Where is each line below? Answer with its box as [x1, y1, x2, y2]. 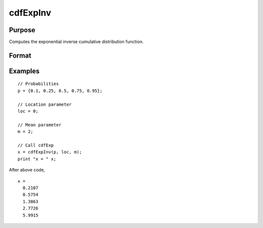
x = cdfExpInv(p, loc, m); [18, 149, 82, 155]
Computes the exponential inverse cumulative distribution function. [9, 39, 144, 45]
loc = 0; [18, 109, 38, 114]
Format [9, 51, 32, 59]
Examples [9, 67, 40, 75]
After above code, [9, 167, 45, 173]
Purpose [9, 26, 36, 34]
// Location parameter [18, 101, 72, 107]
